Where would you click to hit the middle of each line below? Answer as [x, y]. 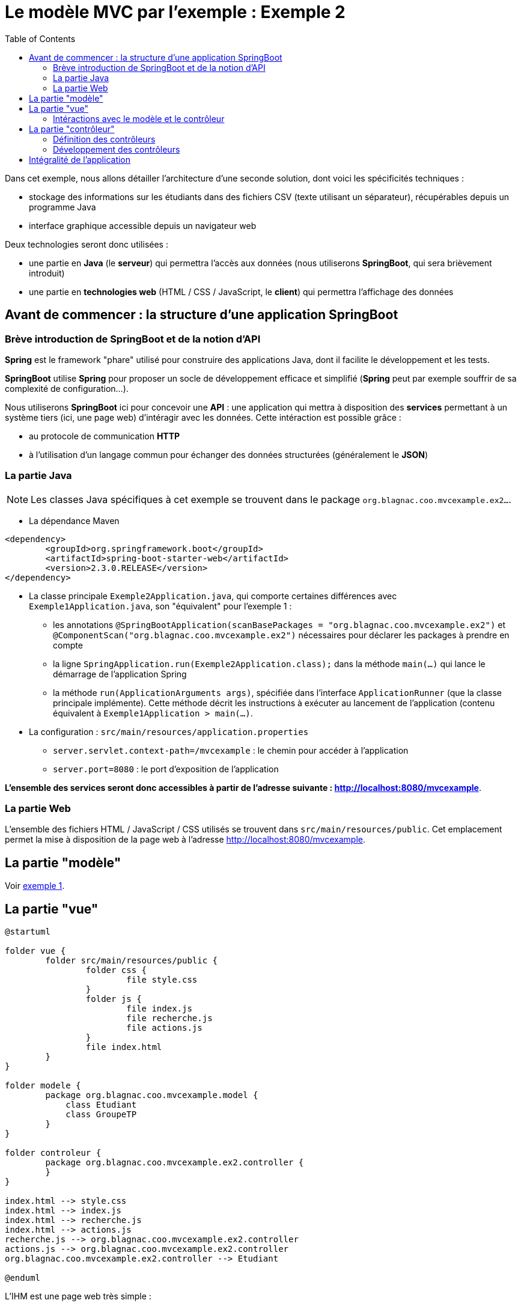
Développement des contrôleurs [117, 149]
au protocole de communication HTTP [105, 436]
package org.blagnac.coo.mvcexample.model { [152, 1095]
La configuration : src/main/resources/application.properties [169, 731]
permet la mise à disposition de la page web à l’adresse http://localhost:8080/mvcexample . [185, 840]
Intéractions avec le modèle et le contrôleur [139, 118]
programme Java [62, 207]
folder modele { [43, 1086]
